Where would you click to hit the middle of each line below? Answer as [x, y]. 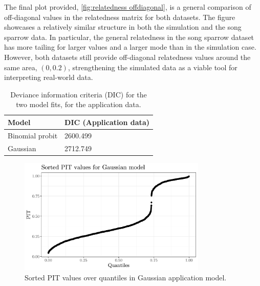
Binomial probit [33, 135]
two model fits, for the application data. [79, 104]
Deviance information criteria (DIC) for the [79, 94]
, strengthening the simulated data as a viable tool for [153, 67]
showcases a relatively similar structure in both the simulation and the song [123, 27]
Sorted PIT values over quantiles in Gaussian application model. [126, 277]
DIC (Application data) [107, 122]
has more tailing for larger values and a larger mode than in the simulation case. [130, 47]
